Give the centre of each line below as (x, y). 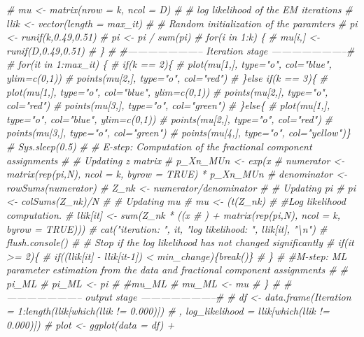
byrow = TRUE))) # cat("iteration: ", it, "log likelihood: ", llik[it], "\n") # (167, 228)
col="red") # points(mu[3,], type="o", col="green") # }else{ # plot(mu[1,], (168, 105)
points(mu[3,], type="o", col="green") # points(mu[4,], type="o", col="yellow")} (178, 132)
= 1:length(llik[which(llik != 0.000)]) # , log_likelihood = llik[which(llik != (168, 311)
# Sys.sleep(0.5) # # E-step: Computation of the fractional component (159, 146)
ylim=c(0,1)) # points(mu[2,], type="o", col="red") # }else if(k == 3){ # (167, 77)
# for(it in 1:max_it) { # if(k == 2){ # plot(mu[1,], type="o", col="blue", (169, 64)
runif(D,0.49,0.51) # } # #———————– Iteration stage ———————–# (181, 50)
